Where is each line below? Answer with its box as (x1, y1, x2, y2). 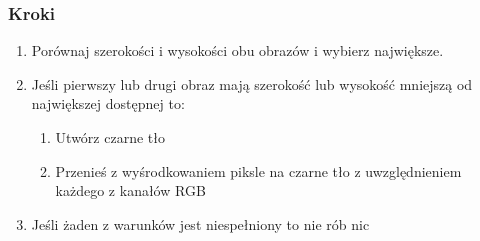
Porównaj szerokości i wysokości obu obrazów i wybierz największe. (31, 40, 444, 61)
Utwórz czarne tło (55, 127, 165, 147)
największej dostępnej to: (31, 93, 185, 114)
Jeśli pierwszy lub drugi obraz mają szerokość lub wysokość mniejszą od (31, 73, 473, 94)
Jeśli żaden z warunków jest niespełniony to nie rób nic (31, 213, 370, 234)
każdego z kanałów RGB (55, 180, 206, 201)
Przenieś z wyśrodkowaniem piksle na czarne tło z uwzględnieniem (55, 160, 462, 181)
